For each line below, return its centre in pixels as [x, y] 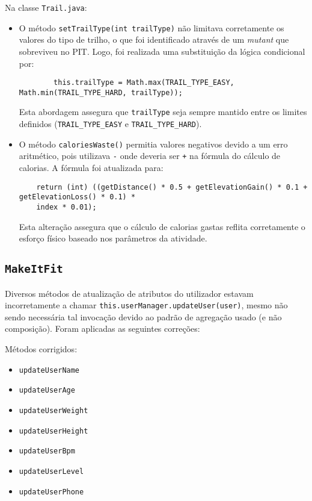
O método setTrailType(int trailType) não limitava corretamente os [151, 27]
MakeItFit [34, 269]
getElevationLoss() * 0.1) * [77, 197]
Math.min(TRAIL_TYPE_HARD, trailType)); [101, 92]
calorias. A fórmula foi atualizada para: [91, 168]
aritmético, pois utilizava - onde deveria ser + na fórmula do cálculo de [150, 156]
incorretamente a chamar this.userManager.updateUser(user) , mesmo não [146, 305]
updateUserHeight [54, 431]
